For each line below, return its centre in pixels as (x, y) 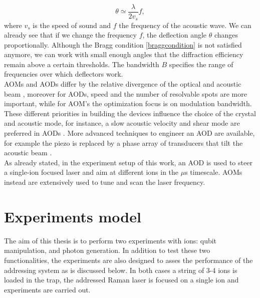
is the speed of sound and (72, 25)
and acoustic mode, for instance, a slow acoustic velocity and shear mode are (122, 123)
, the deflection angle (175, 35)
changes (226, 35)
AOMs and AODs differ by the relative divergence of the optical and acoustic (123, 84)
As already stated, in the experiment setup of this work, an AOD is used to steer (128, 162)
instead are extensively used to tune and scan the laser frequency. (105, 182)
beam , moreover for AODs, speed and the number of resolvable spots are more (125, 93)
